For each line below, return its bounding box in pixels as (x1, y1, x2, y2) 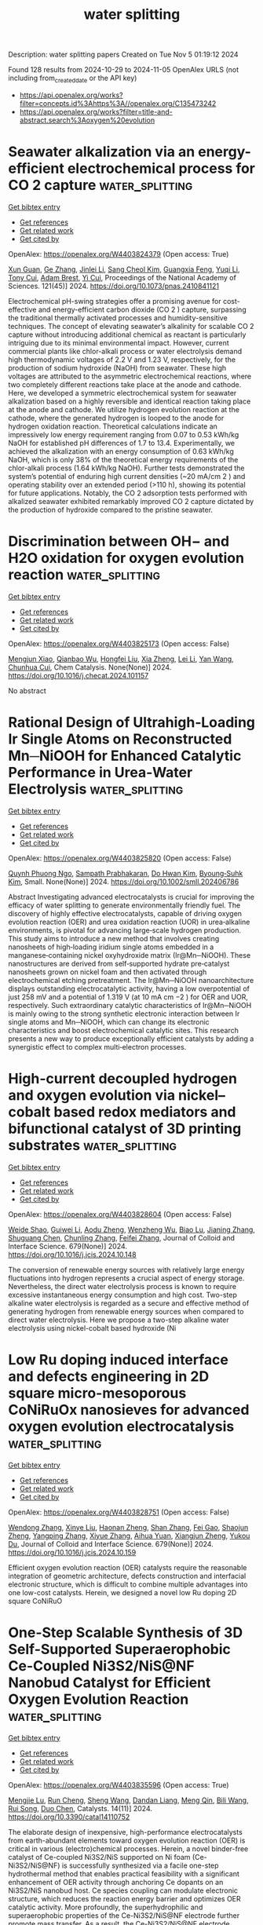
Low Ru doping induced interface (8, 1350, 229, 1368)
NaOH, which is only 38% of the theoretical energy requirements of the (8, 455, 239, 464)
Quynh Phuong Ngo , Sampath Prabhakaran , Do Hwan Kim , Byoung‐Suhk (8, 868, 243, 878)
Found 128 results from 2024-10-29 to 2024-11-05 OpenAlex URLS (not (8, 65, 239, 75)
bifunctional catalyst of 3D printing (8, 1120, 242, 1138)
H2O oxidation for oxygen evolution (8, 550, 245, 567)
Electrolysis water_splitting (8, 780, 184, 798)
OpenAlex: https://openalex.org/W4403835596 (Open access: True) (8, 1780, 229, 1789)
